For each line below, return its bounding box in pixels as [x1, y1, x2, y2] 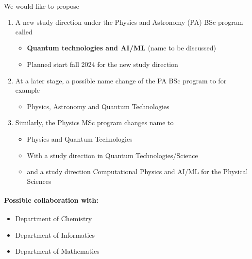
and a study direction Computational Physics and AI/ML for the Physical [27, 166, 248, 177]
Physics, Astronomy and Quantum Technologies [27, 101, 169, 111]
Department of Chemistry [15, 213, 92, 224]
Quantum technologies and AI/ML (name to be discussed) [27, 43, 216, 53]
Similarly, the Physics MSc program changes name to [15, 117, 174, 128]
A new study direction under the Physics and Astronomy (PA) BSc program [15, 17, 243, 27]
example [15, 85, 40, 95]
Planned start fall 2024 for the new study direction [27, 59, 178, 69]
